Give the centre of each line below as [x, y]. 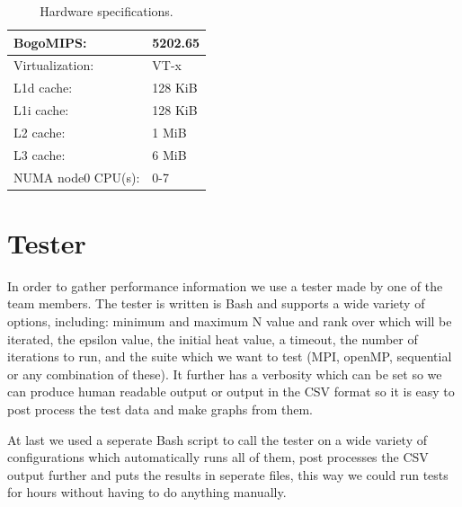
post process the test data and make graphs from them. [160, 409]
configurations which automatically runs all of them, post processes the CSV [218, 457]
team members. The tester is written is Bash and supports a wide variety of [216, 303]
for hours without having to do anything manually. [147, 492]
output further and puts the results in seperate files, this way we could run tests [228, 474]
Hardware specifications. [107, 11]
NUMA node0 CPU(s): [77, 177]
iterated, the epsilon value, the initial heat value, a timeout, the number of [213, 338]
